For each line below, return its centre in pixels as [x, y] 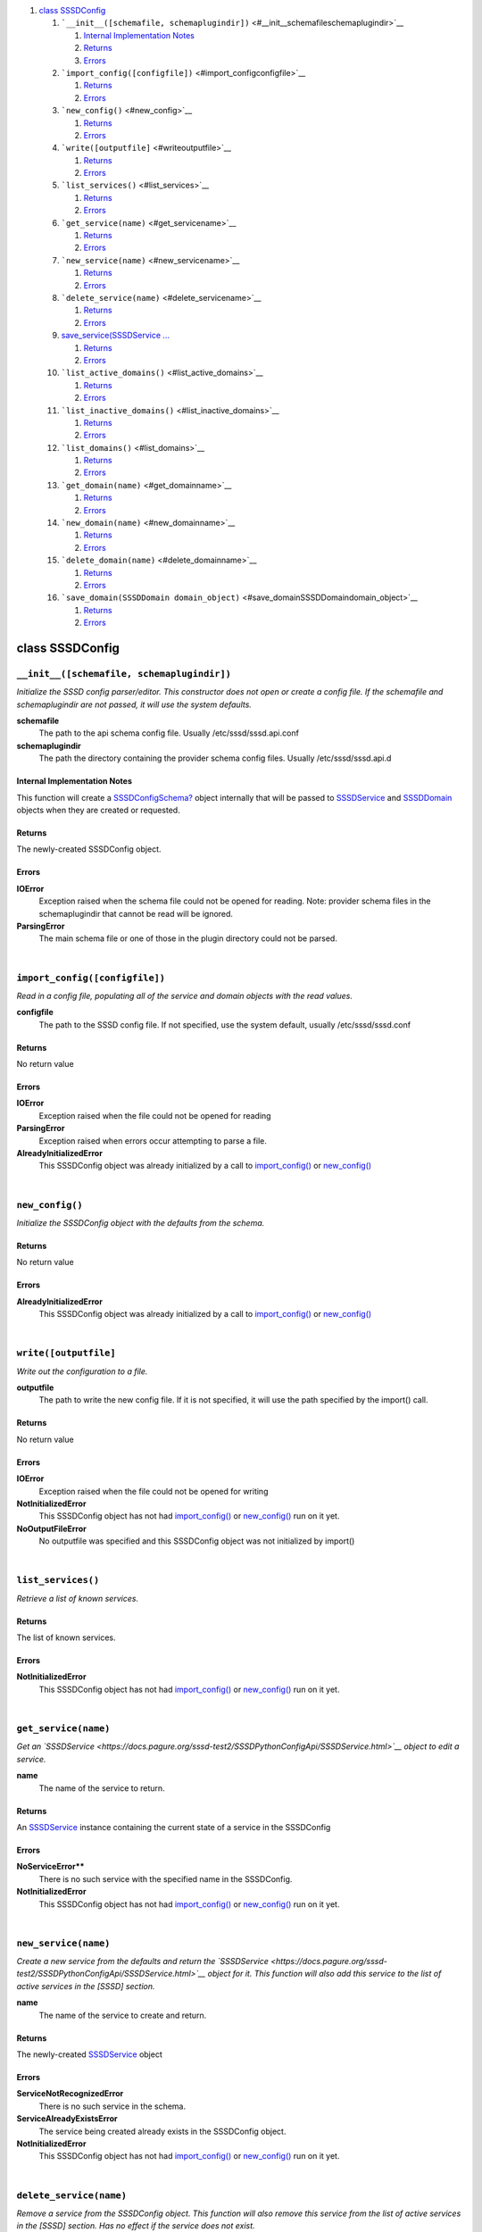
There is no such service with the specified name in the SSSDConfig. [166, 1878]
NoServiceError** [50, 1867]
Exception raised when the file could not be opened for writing [154, 1491]
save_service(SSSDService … [115, 336]
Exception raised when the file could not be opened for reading [155, 1115]
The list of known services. [66, 1637]
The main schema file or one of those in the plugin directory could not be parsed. [188, 938]
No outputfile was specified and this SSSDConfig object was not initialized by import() [197, 1541]
